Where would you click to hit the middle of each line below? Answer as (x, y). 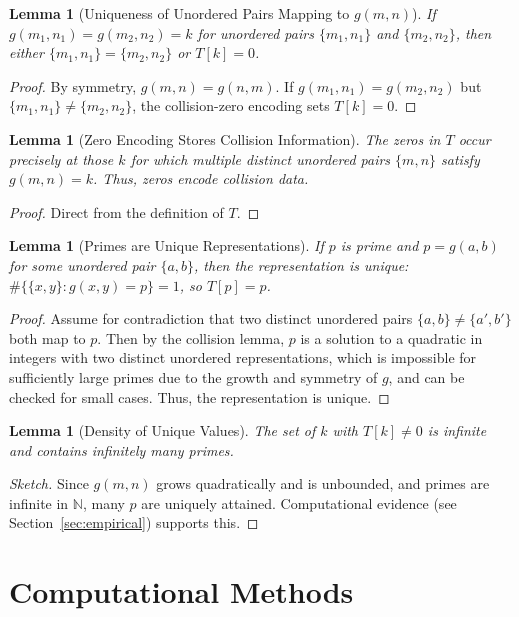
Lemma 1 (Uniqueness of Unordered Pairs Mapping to (179, 13)
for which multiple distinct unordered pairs (260, 158)
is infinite (457, 430)
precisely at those (61, 158)
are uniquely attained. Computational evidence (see (299, 502)
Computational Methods (181, 591)
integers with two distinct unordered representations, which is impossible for (243, 357)
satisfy (460, 158)
